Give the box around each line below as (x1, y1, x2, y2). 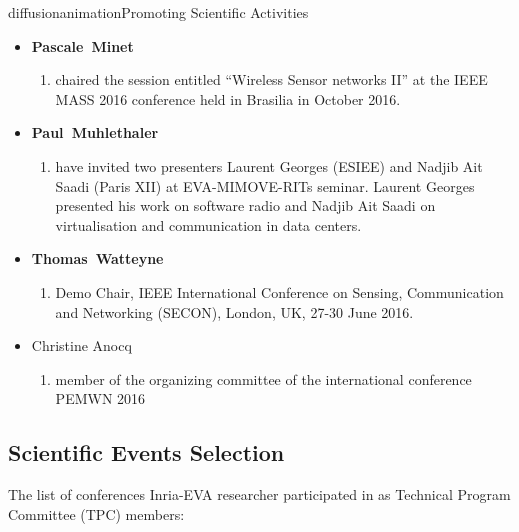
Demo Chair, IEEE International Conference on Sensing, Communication (55, 281, 504, 302)
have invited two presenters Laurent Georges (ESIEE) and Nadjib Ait (55, 155, 483, 176)
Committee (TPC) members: (8, 503, 185, 524)
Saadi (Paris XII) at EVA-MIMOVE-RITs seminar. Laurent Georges (55, 175, 475, 196)
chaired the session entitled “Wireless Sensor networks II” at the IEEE (55, 69, 488, 90)
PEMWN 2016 (55, 388, 146, 409)
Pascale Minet (31, 35, 134, 56)
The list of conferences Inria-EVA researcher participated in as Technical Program (8, 484, 511, 505)
